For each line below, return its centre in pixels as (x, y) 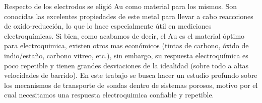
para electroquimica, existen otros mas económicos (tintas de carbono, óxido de (126, 45)
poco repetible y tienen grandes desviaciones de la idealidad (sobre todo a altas (126, 65)
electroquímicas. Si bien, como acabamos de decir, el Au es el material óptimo (124, 35)
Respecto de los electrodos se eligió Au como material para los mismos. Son (120, 6)
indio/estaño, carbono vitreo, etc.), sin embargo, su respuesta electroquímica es (126, 55)
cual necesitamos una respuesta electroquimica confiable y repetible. (109, 95)
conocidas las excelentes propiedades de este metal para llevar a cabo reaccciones (129, 16)
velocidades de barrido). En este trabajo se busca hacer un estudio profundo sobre (131, 75)
